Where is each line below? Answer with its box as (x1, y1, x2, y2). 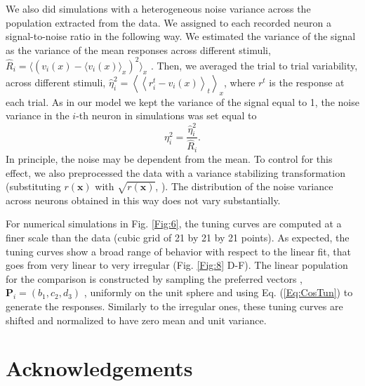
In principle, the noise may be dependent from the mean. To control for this (6, 151, 333, 166)
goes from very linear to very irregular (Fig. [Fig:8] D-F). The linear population (6, 258, 348, 272)
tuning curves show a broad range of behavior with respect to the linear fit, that (6, 244, 352, 258)
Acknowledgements (6, 354, 193, 382)
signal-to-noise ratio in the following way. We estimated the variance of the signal (6, 29, 356, 44)
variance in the (6, 108, 69, 123)
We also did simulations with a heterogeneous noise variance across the (6, 1, 311, 15)
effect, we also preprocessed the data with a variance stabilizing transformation (6, 165, 345, 180)
